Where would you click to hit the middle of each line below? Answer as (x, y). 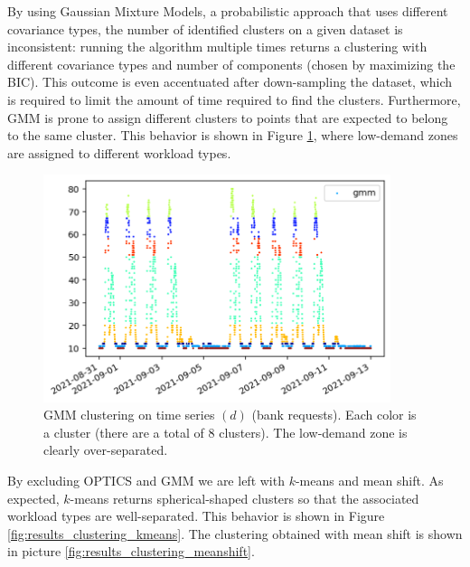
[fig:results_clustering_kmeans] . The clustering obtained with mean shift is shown (235, 533)
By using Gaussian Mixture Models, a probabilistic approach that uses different (228, 11)
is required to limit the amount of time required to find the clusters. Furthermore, (234, 99)
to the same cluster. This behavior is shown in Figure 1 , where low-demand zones (233, 135)
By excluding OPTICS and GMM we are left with (146, 480)
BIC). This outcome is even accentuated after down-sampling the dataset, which (230, 82)
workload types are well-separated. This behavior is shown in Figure (196, 516)
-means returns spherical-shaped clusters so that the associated (244, 498)
